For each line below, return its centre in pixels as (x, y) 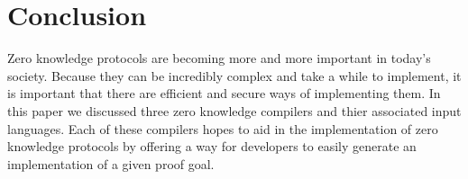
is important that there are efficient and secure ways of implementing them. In (224, 93)
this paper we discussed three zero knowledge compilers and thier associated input (234, 110)
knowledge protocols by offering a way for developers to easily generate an (212, 146)
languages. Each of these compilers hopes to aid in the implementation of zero (223, 128)
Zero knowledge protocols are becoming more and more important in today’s (219, 58)
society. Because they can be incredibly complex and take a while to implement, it (234, 75)
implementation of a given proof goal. (111, 163)
